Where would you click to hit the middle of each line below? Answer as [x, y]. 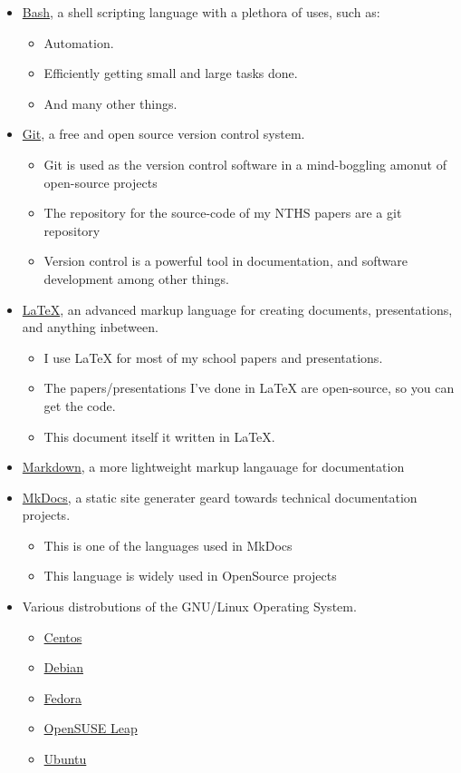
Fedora [63, 697]
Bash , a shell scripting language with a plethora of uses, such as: [201, 12]
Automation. [79, 42]
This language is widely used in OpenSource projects [190, 576]
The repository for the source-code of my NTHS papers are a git [223, 213]
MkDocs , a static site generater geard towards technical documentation [220, 497]
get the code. [80, 405]
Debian [63, 667]
